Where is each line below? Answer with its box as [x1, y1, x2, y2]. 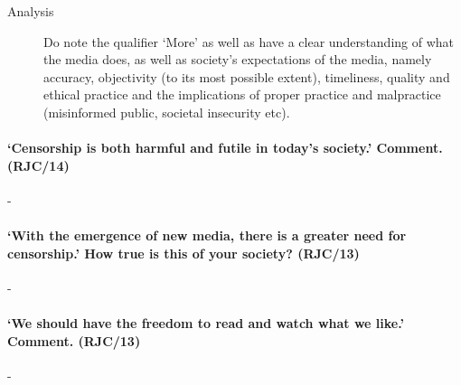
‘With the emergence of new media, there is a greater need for [7, 226, 407, 245]
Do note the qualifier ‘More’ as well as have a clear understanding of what [43, 32, 455, 51]
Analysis [7, 2, 54, 20]
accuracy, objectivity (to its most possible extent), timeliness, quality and [43, 67, 450, 86]
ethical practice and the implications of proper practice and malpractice [43, 85, 441, 104]
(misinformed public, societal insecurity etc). [43, 102, 290, 121]
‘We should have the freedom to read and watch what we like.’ [7, 314, 404, 333]
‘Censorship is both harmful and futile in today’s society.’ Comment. [7, 138, 443, 157]
